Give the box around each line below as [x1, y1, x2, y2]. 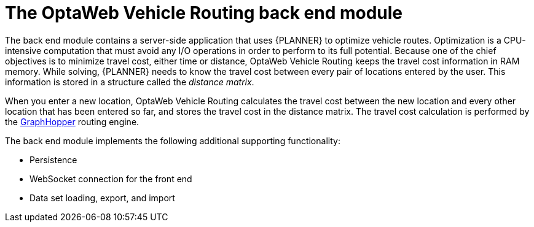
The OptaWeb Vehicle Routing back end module [5, 2, 403, 23]
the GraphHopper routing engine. [5, 116, 139, 127]
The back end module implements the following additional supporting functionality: [5, 135, 340, 146]
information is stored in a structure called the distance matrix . [5, 76, 254, 87]
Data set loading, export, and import [29, 192, 175, 203]
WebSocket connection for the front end [29, 173, 192, 184]
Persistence [29, 154, 77, 165]
